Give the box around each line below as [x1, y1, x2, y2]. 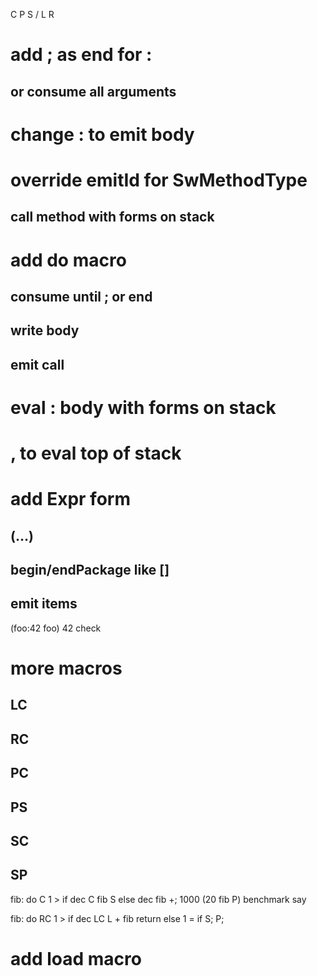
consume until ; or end [10, 288, 153, 305]
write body [10, 322, 80, 339]
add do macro [10, 249, 127, 271]
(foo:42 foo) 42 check [10, 622, 102, 634]
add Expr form [10, 488, 131, 511]
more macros [10, 657, 123, 680]
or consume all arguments [10, 83, 177, 100]
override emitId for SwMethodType [10, 169, 308, 191]
